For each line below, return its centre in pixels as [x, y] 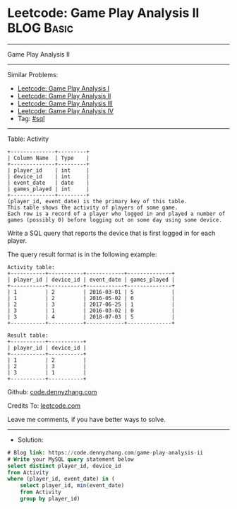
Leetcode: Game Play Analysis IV [66, 110]
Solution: [30, 440]
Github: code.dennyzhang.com [52, 391]
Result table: [28, 335]
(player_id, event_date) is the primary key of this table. [98, 201]
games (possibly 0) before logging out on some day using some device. [115, 220]
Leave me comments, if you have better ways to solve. [86, 419]
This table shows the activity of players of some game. [93, 207]
